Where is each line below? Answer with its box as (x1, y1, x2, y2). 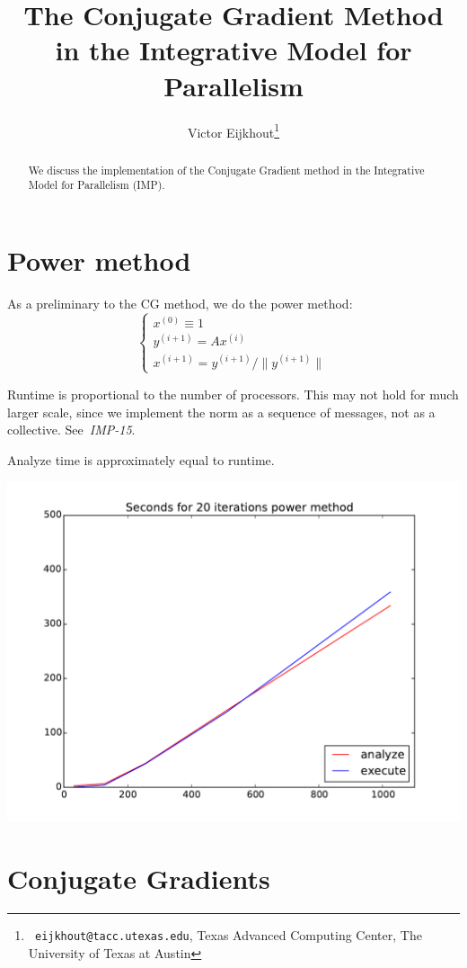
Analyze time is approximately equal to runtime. (7, 450, 275, 469)
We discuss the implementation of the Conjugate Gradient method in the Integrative (28, 162, 425, 177)
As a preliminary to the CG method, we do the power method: (7, 293, 353, 312)
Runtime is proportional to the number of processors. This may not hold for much (7, 385, 459, 403)
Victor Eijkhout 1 (187, 120, 280, 141)
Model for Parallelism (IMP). (28, 177, 165, 193)
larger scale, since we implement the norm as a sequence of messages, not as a (7, 402, 436, 421)
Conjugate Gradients (7, 860, 270, 897)
